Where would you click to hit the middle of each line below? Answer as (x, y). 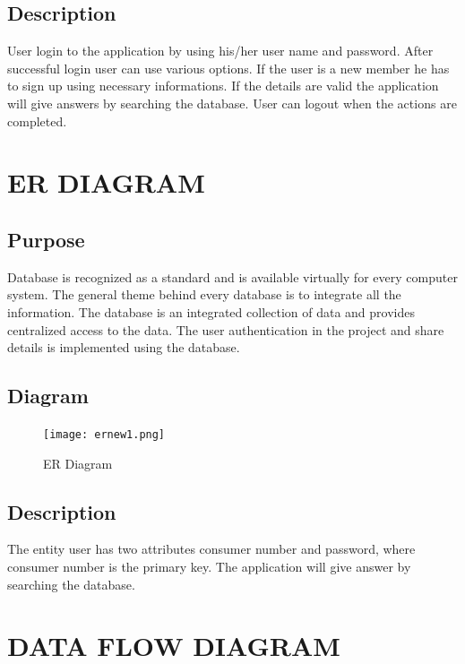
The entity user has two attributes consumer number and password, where (211, 549)
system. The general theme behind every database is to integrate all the (204, 294)
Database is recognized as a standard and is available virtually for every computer (232, 276)
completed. (37, 121)
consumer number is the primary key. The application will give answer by (209, 566)
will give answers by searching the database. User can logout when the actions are (232, 103)
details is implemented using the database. (124, 347)
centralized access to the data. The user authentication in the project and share (226, 329)
